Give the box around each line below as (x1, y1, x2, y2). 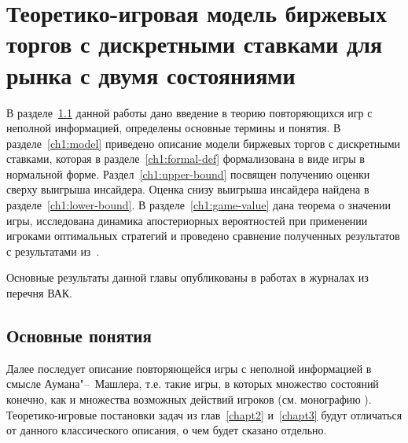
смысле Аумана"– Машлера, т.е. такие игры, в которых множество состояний (6, 375, 379, 392)
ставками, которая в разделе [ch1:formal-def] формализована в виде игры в (6, 150, 365, 167)
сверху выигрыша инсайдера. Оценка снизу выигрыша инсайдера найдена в (6, 181, 369, 198)
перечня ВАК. (6, 285, 73, 301)
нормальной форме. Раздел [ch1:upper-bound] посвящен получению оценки (6, 165, 370, 182)
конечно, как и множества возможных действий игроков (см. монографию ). (6, 391, 372, 408)
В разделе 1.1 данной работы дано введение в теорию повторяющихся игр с (6, 104, 373, 120)
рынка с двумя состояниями (6, 58, 296, 90)
